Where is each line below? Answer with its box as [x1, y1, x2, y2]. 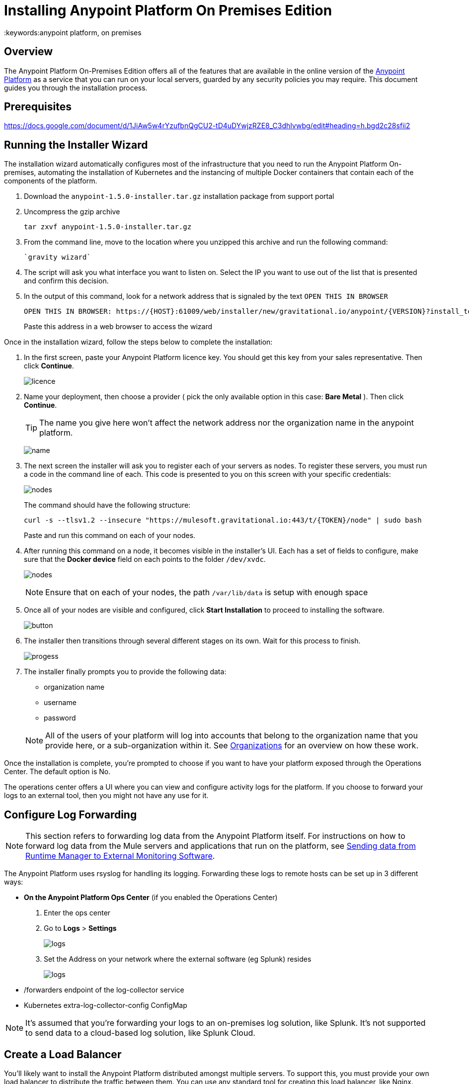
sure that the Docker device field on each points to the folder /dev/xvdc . [24, 555, 266, 564]
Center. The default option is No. [4, 767, 111, 776]
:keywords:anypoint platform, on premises [4, 28, 142, 37]
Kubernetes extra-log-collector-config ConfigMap [24, 1001, 187, 1010]
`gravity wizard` [24, 253, 91, 262]
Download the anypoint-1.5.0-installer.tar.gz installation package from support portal [24, 192, 334, 201]
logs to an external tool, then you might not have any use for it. [4, 791, 209, 800]
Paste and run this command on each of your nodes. [24, 531, 196, 540]
